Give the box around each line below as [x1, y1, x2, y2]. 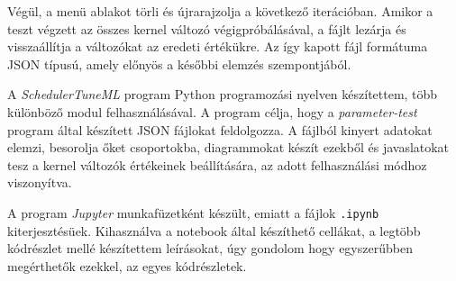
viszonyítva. [7, 173, 72, 192]
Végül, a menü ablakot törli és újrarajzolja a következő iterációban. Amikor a [7, 2, 433, 20]
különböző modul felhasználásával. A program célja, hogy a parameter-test [7, 102, 417, 121]
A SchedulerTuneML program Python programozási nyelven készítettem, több [7, 85, 438, 104]
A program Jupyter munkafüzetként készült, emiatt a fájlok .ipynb [7, 203, 379, 222]
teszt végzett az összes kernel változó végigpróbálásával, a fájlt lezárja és [7, 19, 406, 38]
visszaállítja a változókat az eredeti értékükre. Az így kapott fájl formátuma [7, 37, 428, 56]
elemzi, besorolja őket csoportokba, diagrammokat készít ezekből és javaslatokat [7, 138, 450, 157]
